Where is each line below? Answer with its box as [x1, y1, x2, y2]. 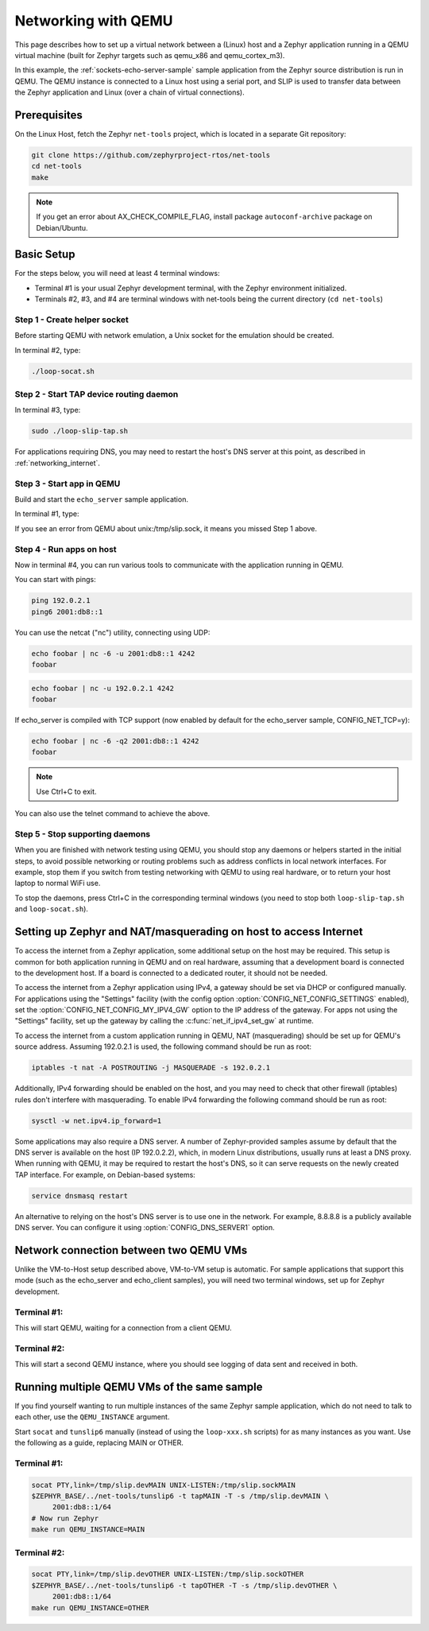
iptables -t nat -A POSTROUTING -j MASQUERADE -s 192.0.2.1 [31, 1063, 271, 1073]
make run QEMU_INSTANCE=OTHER [31, 1603, 149, 1612]
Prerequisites [14, 108, 83, 122]
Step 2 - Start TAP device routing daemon [14, 389, 179, 400]
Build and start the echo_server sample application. [14, 494, 188, 504]
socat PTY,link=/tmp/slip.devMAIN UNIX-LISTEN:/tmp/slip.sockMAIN [31, 1480, 296, 1489]
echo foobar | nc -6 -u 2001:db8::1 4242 [31, 649, 195, 658]
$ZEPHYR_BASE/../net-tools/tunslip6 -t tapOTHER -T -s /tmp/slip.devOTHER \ [31, 1581, 338, 1590]
